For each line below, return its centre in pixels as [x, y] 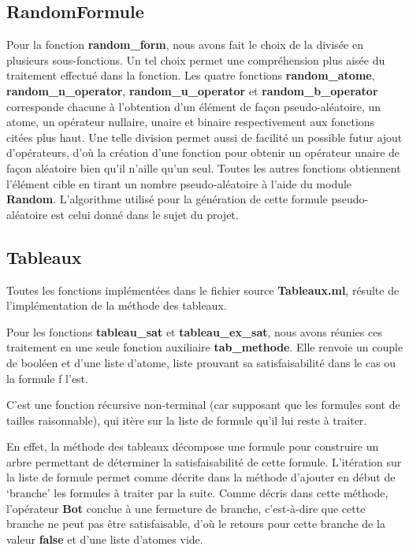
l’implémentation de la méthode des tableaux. [117, 305]
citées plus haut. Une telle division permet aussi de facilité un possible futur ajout [204, 137]
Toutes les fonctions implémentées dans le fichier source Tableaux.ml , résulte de [203, 290]
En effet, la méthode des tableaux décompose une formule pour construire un [193, 446]
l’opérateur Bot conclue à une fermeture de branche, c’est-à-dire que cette [186, 508]
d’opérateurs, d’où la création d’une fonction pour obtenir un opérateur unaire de [203, 152]
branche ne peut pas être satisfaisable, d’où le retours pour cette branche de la [196, 524]
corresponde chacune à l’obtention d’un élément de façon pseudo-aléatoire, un [194, 106]
